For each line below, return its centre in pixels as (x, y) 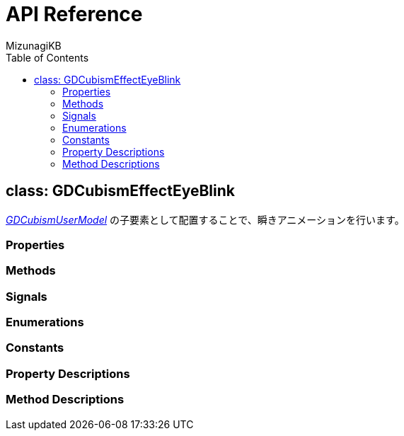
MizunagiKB (34, 45)
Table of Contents (47, 57)
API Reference (74, 14)
